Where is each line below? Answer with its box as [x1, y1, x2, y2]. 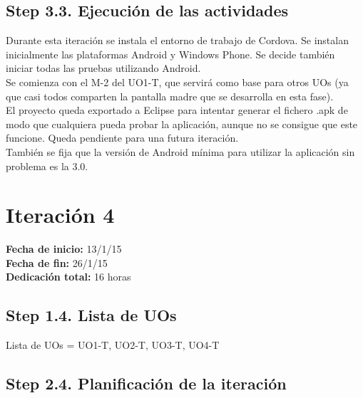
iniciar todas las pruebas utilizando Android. [6, 61, 201, 75]
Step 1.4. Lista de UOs [6, 304, 177, 326]
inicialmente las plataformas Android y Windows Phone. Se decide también [6, 46, 335, 61]
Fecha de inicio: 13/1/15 [6, 241, 122, 256]
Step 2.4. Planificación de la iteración [6, 372, 287, 394]
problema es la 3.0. [6, 158, 88, 173]
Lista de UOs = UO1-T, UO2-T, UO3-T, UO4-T [6, 337, 220, 352]
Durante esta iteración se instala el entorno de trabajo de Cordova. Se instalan [6, 33, 349, 48]
